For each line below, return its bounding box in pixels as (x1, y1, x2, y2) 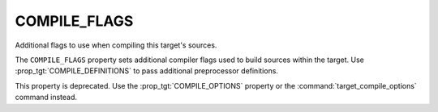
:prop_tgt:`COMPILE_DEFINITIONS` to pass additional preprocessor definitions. (15, 66, 279, 76)
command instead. (15, 93, 77, 102)
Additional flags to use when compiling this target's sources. (15, 40, 217, 50)
